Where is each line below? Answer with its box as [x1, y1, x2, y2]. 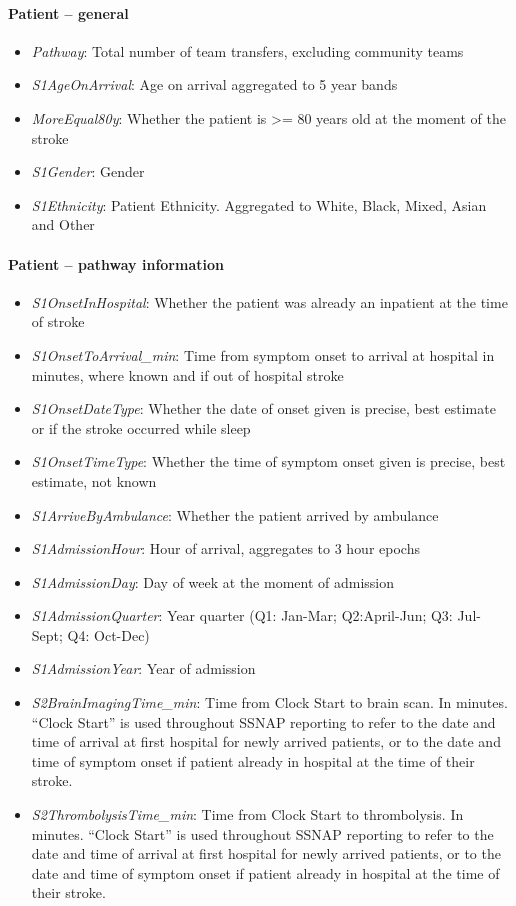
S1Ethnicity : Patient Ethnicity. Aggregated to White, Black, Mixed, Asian [31, 194, 487, 215]
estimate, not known [31, 470, 157, 491]
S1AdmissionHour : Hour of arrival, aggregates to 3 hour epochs [31, 538, 420, 559]
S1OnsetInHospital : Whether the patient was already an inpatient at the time [31, 291, 508, 312]
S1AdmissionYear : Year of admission [31, 658, 256, 679]
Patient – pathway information [8, 253, 224, 274]
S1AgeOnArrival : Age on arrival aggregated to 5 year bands [31, 74, 398, 95]
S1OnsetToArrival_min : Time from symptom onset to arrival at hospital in [31, 344, 495, 365]
